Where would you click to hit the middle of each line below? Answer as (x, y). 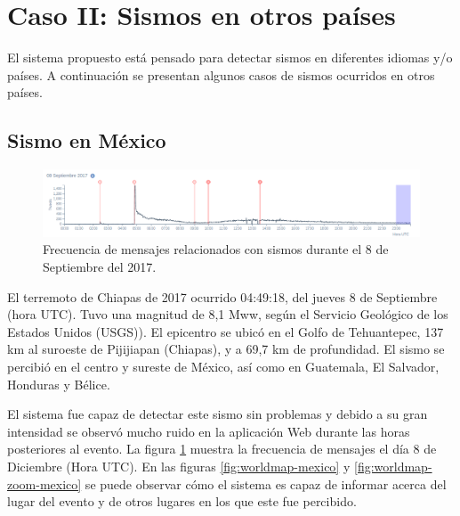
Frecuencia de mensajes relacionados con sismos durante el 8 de (216, 249)
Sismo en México (87, 140)
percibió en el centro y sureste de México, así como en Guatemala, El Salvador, (223, 367)
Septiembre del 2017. (100, 267)
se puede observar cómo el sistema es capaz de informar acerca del (266, 483)
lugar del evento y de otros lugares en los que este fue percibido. (182, 501)
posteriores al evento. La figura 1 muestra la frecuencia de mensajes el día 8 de (222, 449)
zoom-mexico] (44, 483)
